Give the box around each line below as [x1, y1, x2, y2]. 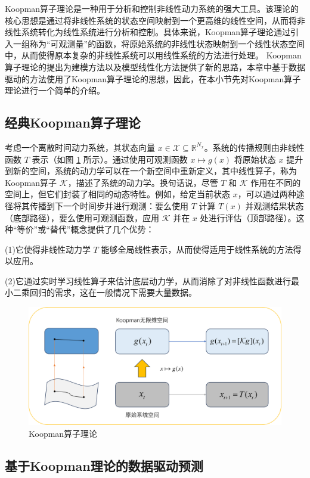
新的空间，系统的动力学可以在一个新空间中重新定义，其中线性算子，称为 [13, 164, 297, 177]
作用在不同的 [250, 176, 301, 188]
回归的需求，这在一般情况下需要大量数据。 [29, 286, 197, 299]
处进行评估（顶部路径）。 [200, 211, 296, 224]
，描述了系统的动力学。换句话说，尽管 [67, 176, 218, 188]
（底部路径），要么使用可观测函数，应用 [5, 211, 159, 224]
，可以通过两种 [237, 188, 296, 200]
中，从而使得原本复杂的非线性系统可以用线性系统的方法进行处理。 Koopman [5, 49, 302, 61]
